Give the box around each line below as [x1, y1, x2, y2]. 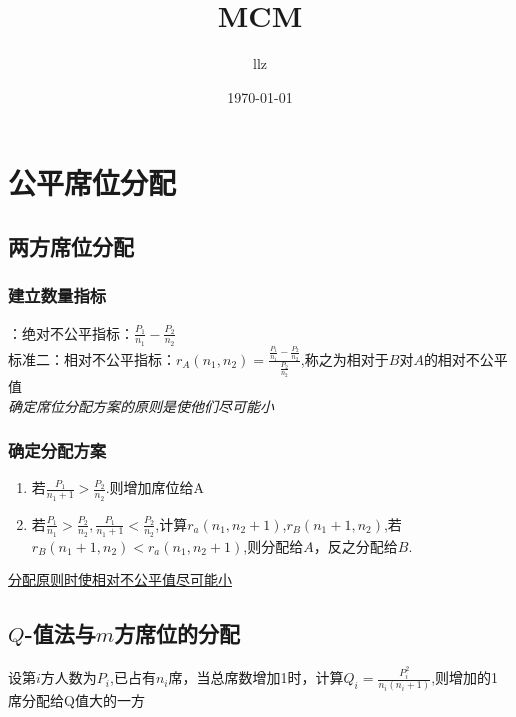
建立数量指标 [8, 283, 107, 308]
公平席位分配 [8, 162, 177, 203]
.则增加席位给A [105, 477, 205, 498]
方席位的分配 [114, 618, 241, 649]
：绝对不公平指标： [8, 322, 134, 343]
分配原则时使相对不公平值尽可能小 [8, 569, 232, 590]
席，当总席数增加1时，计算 [168, 667, 344, 688]
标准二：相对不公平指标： [8, 348, 176, 369]
